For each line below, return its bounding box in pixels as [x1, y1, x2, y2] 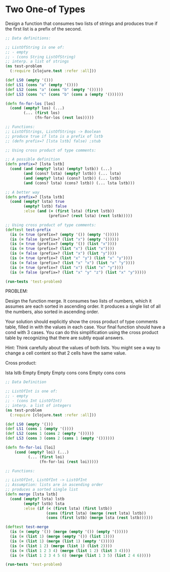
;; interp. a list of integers [5, 403, 72, 408]
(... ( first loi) [27, 454, 65, 460]
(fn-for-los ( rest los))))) [35, 115, 94, 121]
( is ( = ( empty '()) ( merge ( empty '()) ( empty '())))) [10, 529, 128, 534]
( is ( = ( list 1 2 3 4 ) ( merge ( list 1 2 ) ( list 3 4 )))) [10, 548, 131, 553]
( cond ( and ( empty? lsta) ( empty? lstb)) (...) [10, 166, 113, 171]
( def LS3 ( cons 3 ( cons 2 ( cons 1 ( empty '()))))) [5, 436, 115, 441]
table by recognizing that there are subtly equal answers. [5, 335, 124, 341]
